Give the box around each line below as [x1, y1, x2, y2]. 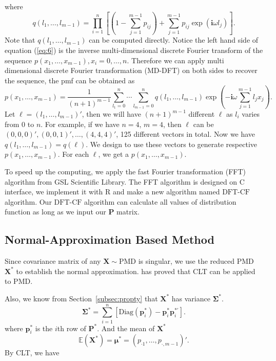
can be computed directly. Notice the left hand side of [89, 34, 259, 45]
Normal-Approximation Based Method [5, 231, 214, 247]
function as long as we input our [5, 206, 106, 217]
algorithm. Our [5, 196, 52, 207]
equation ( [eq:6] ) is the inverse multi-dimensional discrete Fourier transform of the [5, 44, 263, 55]
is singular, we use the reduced [138, 256, 235, 266]
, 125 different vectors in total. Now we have [116, 129, 255, 139]
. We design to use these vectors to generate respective [86, 138, 257, 149]
